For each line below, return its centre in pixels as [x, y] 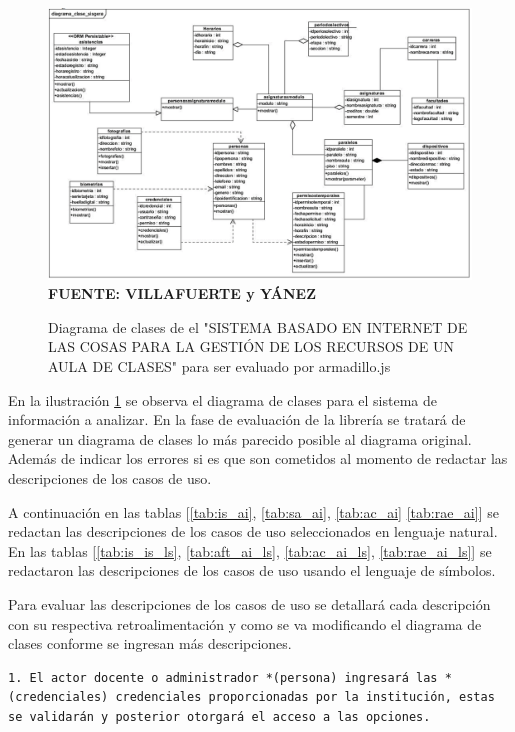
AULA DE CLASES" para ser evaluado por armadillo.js [219, 366]
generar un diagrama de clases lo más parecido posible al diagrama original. [240, 438]
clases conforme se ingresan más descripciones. [150, 643]
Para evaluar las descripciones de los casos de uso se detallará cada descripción [249, 603]
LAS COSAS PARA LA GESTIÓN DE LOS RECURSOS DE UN [251, 346]
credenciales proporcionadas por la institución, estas [305, 697]
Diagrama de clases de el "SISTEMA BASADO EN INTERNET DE [258, 326]
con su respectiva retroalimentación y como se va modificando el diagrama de [245, 623]
